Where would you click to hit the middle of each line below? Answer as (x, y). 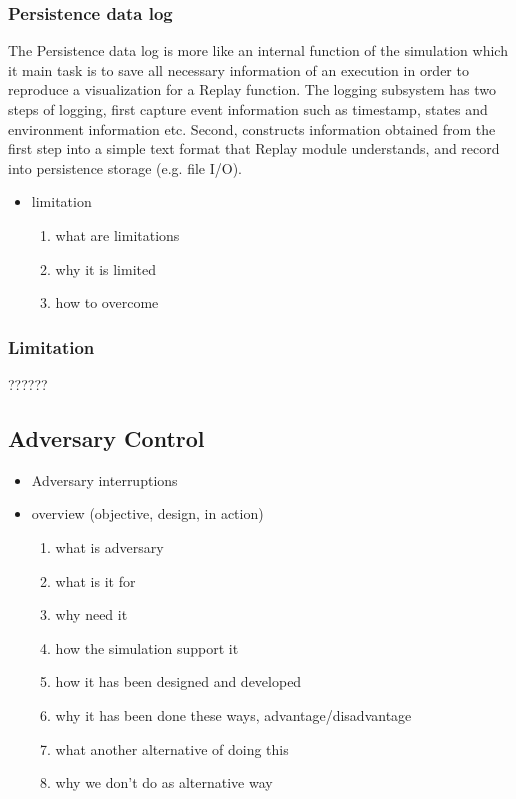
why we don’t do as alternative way (164, 782)
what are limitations (117, 234)
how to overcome (107, 302)
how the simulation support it (147, 647)
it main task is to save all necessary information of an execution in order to (238, 69)
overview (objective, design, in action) (147, 513)
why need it (91, 614)
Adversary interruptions (104, 479)
